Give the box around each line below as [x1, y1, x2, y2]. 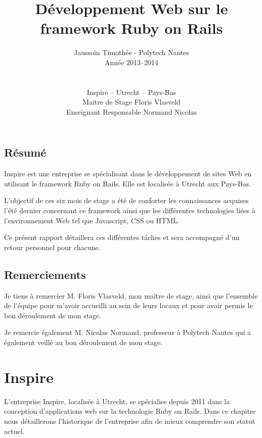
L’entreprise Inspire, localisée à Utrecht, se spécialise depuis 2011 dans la [4, 396, 230, 406]
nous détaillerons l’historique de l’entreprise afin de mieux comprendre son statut [4, 415, 255, 426]
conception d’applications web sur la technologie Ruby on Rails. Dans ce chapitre [4, 406, 256, 416]
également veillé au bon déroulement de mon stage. [4, 337, 163, 348]
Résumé [4, 144, 47, 160]
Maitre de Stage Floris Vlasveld [82, 96, 181, 107]
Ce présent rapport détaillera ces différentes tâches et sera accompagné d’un [4, 232, 240, 242]
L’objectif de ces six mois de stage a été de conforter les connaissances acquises [4, 195, 249, 206]
